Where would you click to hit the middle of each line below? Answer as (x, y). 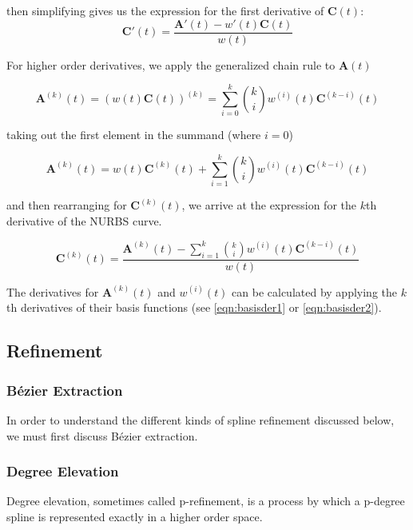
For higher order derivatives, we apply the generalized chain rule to (171, 64)
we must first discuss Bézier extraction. (102, 435)
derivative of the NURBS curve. (84, 220)
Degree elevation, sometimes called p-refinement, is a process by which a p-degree (206, 501)
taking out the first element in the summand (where (134, 135)
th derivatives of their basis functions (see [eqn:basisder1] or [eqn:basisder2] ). (194, 307)
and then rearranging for (67, 205)
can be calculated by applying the (314, 291)
